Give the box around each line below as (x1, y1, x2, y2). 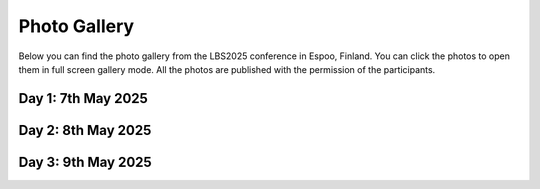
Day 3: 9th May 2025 (18, 153, 152, 170)
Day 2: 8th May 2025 (18, 121, 152, 139)
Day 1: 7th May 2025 (18, 90, 149, 107)
